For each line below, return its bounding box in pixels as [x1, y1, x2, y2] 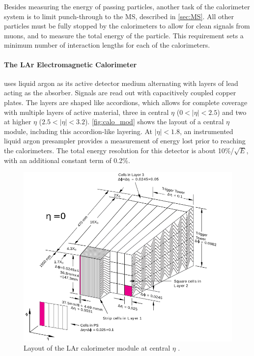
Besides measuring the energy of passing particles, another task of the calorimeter [4, 1, 250, 11]
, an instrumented [179, 126, 233, 136]
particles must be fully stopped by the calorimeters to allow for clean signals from [4, 21, 250, 31]
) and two [217, 107, 247, 117]
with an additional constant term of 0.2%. [4, 155, 130, 165]
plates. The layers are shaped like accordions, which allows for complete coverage [4, 97, 248, 107]
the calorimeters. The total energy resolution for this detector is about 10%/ [4, 145, 234, 155]
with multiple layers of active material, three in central [4, 107, 169, 117]
